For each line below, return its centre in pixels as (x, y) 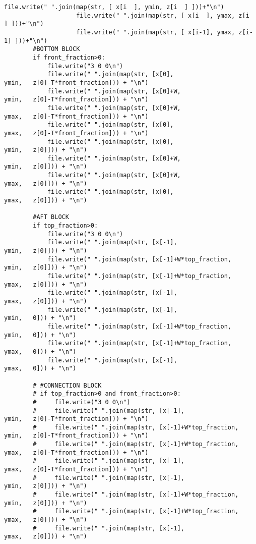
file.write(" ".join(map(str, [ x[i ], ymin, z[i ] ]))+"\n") (114, 7)
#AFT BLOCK (51, 217)
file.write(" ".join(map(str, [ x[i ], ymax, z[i (163, 15)
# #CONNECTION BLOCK (67, 385)
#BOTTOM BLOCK (56, 49)
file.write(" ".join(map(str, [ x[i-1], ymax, (156, 32)
